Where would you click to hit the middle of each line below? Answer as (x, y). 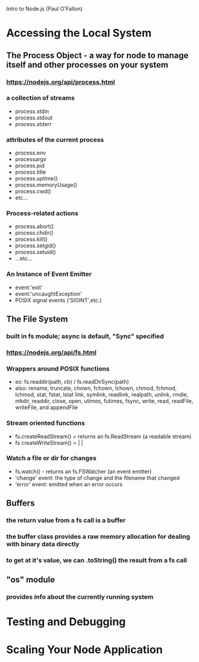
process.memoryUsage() (46, 185)
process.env (30, 153)
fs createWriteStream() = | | (49, 442)
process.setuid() (35, 252)
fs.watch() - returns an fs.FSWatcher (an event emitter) (83, 471)
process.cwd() (33, 191)
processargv (31, 159)
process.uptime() (36, 179)
